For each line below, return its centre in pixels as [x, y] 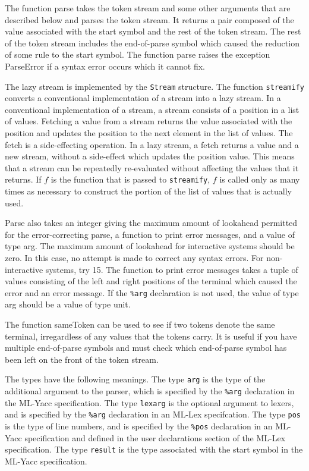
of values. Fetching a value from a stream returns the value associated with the [149, 121]
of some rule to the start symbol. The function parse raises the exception [138, 54]
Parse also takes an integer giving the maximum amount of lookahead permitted [151, 223]
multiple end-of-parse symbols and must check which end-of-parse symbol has [146, 348]
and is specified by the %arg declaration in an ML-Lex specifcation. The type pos [153, 414]
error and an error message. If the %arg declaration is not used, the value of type [152, 292]
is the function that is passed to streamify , [130, 179]
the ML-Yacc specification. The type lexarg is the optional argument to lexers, [149, 402]
